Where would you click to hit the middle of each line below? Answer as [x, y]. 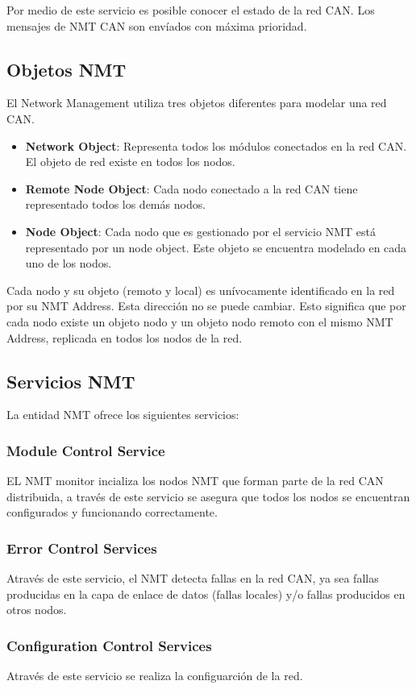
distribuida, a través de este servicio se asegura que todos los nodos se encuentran [208, 496]
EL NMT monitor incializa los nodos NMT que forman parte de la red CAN [195, 481]
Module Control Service [86, 450]
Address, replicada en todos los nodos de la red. [125, 337]
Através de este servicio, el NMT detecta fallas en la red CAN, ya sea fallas [193, 578]
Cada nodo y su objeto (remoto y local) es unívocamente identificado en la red [201, 290]
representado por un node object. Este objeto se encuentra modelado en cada [216, 247]
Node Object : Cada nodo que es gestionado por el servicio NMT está [200, 231]
